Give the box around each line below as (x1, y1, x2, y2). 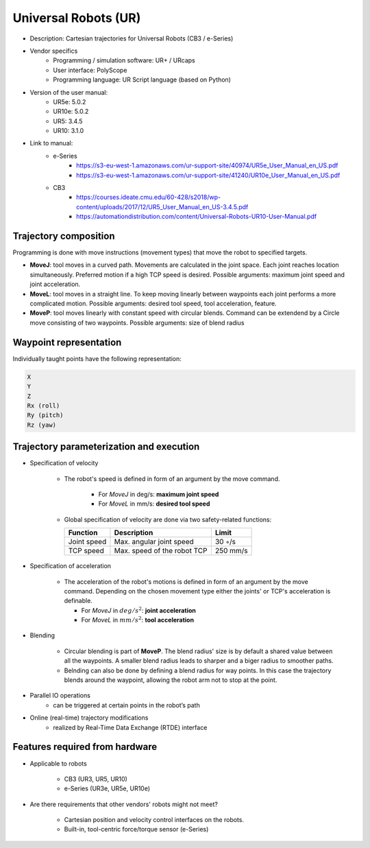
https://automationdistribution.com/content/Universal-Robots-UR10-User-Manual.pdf (76, 213, 317, 221)
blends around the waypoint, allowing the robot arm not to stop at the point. (64, 676, 277, 684)
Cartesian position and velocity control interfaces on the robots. (64, 816, 245, 824)
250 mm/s (214, 546, 248, 556)
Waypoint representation (12, 336, 122, 348)
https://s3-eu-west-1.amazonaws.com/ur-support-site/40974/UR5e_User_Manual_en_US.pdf (76, 161, 338, 169)
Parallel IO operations (29, 692, 90, 700)
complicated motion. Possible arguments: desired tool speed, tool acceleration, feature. (29, 299, 277, 308)
